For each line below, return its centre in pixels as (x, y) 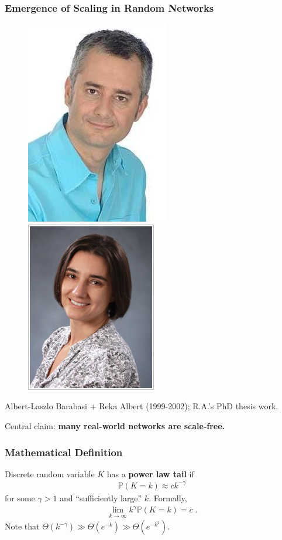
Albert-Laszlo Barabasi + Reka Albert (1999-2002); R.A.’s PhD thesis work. (142, 406)
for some (20, 497)
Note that (22, 526)
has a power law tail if (150, 473)
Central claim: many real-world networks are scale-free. (115, 426)
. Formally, (168, 497)
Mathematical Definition (64, 452)
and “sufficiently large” (101, 497)
